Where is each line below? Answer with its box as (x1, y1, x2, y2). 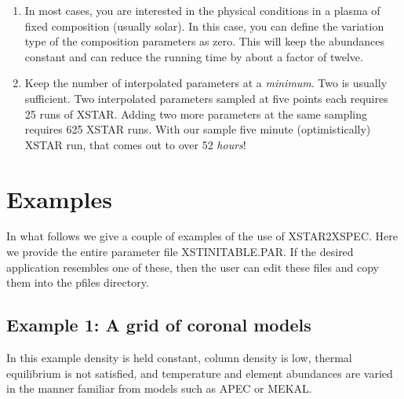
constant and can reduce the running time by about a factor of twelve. (24, 48, 363, 64)
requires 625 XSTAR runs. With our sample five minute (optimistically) (24, 121, 371, 137)
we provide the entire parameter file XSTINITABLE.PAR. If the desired (6, 243, 354, 260)
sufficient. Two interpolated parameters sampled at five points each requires (24, 90, 388, 106)
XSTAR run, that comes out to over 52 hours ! (24, 136, 246, 152)
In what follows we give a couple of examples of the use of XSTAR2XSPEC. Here (6, 228, 398, 244)
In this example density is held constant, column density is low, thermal (6, 350, 352, 366)
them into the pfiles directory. (6, 274, 149, 291)
